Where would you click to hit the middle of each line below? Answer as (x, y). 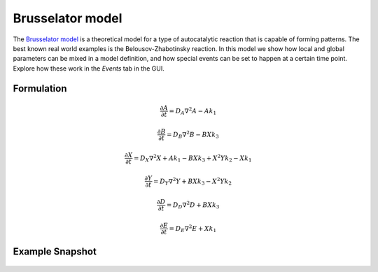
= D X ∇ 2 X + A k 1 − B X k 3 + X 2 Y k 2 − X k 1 (192, 158)
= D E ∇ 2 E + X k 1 (193, 229)
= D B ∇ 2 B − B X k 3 (193, 135)
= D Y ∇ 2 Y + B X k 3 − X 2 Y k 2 (192, 181)
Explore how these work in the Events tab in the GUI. (89, 68)
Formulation (40, 88)
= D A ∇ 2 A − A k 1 (193, 111)
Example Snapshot (55, 252)
